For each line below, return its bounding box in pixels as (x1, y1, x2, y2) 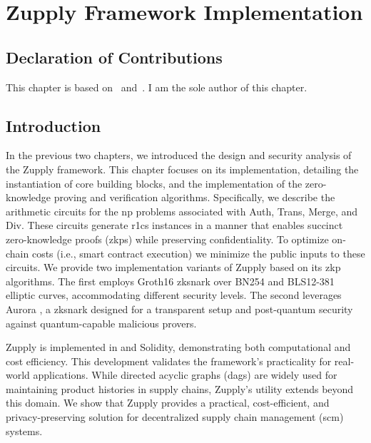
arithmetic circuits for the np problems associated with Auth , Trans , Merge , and (6, 203, 358, 218)
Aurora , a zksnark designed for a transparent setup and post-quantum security (6, 301, 353, 316)
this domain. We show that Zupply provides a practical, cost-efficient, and (6, 395, 330, 410)
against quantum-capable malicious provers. (6, 315, 197, 330)
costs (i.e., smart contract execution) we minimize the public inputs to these (31, 245, 365, 260)
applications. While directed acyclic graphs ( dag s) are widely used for (33, 367, 337, 382)
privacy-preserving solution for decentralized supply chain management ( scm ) (6, 409, 344, 424)
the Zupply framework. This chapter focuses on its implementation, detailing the (6, 161, 359, 176)
